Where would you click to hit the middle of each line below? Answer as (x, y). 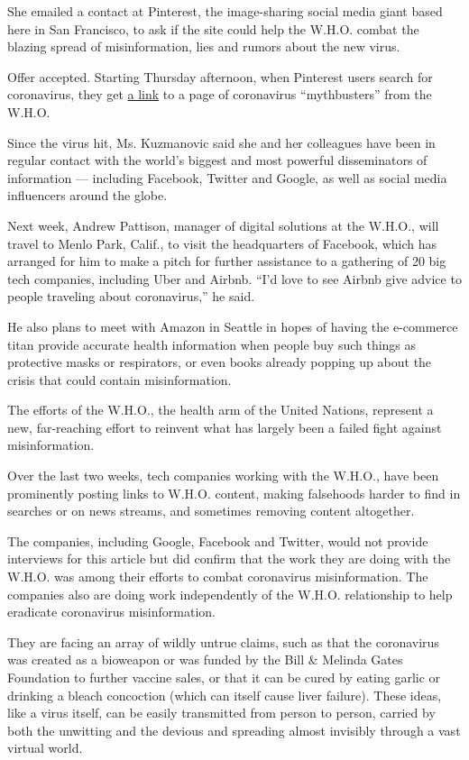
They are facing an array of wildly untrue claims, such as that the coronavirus (223, 641)
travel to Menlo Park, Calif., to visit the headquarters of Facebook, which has (222, 243)
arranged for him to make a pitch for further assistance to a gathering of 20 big (227, 261)
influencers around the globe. (87, 195)
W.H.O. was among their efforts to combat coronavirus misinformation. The (218, 577)
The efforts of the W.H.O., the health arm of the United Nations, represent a (221, 410)
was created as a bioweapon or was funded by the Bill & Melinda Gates (205, 659)
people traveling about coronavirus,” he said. (131, 296)
